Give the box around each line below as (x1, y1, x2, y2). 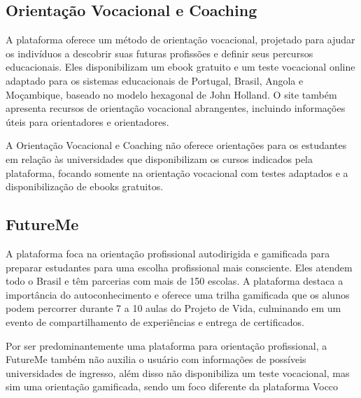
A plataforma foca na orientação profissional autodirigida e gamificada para (6, 246, 330, 260)
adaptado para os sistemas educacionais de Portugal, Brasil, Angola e (6, 73, 304, 87)
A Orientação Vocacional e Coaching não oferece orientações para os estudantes (6, 138, 347, 152)
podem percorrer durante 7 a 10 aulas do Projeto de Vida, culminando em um (6, 301, 341, 315)
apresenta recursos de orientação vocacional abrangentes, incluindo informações (6, 101, 346, 115)
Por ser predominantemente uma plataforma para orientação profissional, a (6, 338, 327, 353)
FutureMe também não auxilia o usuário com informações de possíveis (6, 352, 306, 367)
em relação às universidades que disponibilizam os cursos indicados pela (6, 151, 313, 166)
